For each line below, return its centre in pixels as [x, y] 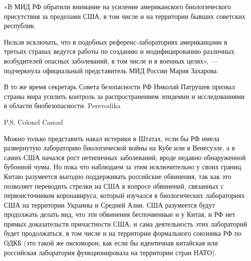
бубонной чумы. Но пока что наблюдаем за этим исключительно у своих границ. [124, 167]
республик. [20, 25]
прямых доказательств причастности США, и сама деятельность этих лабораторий [125, 223]
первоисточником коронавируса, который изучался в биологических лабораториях [125, 195]
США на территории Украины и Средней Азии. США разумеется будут [110, 204]
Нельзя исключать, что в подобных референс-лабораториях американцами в [116, 41]
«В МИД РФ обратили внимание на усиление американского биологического [118, 6]
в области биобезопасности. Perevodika [62, 106]
